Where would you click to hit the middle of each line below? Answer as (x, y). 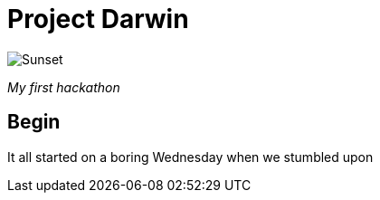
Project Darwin (98, 19)
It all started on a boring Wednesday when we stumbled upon (190, 157)
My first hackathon (64, 87)
